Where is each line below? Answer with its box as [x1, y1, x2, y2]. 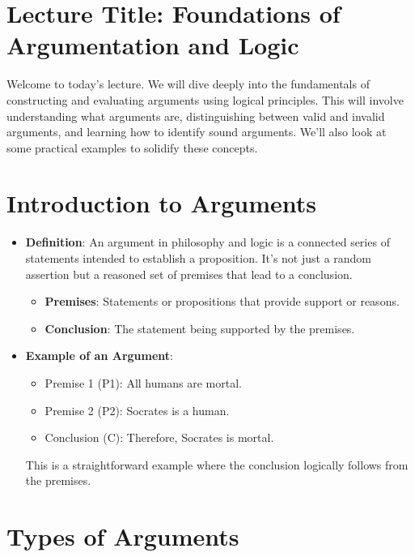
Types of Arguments [6, 520, 239, 553]
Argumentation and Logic [6, 28, 299, 62]
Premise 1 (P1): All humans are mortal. [44, 374, 242, 391]
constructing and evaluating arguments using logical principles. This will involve [6, 91, 404, 108]
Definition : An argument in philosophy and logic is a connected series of [25, 234, 390, 251]
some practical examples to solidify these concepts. [6, 139, 258, 156]
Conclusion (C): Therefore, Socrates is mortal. [44, 429, 274, 446]
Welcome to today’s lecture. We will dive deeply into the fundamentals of [6, 75, 370, 92]
